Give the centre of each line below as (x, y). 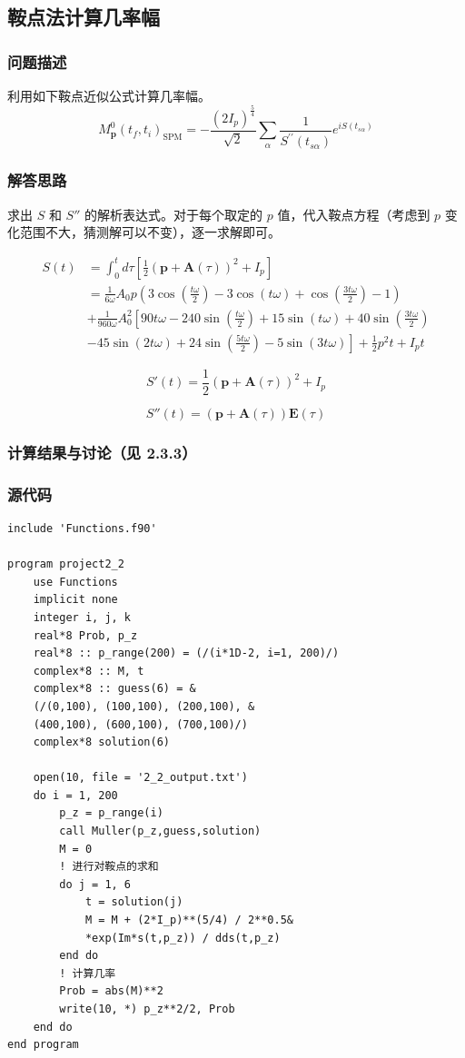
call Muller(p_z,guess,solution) (160, 831)
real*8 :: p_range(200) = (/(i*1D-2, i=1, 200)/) (186, 653)
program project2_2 (66, 564)
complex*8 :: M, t (89, 671)
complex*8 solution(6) (101, 742)
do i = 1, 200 (75, 795)
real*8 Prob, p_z (85, 635)
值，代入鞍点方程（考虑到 (354, 214)
